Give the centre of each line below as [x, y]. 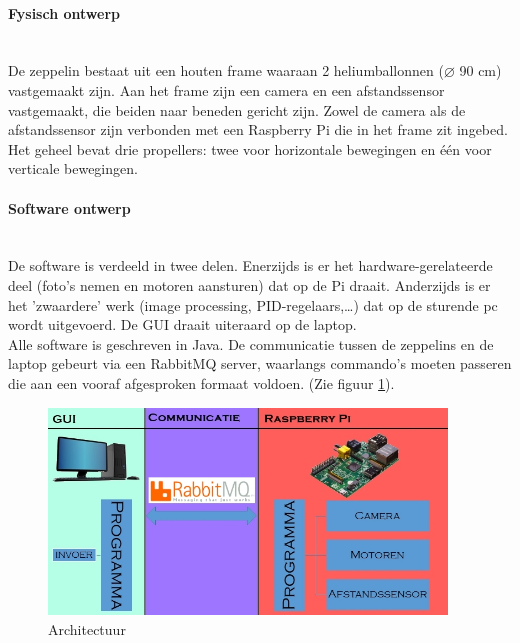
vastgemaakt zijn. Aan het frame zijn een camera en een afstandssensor [226, 89]
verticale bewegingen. [73, 168]
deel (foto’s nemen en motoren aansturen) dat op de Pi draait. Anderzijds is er [249, 284]
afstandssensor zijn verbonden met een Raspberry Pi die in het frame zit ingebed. [258, 129]
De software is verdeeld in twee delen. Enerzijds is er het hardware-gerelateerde [250, 265]
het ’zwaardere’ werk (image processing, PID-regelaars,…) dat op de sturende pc [253, 304]
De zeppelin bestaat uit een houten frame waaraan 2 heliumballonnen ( [226, 70]
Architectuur [87, 628]
